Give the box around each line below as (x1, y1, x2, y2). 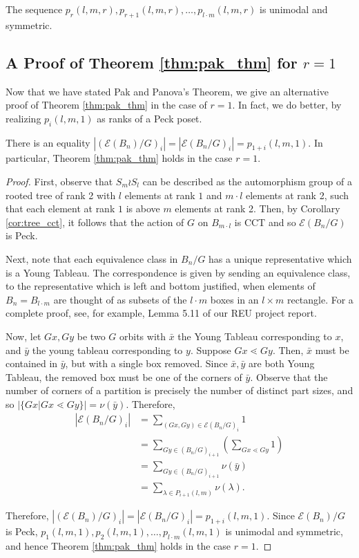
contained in (6, 356, 58, 371)
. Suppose (190, 342, 231, 357)
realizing (6, 111, 41, 125)
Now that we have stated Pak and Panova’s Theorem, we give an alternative (6, 84, 329, 98)
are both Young (249, 356, 315, 371)
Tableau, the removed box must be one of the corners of (6, 369, 242, 384)
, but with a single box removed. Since (65, 356, 228, 371)
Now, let (6, 328, 41, 343)
